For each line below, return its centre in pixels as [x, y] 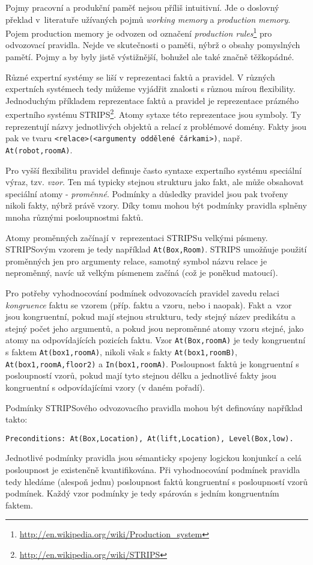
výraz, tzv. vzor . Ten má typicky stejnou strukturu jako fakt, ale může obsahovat [155, 182]
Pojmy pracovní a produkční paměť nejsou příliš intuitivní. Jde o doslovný [142, 7]
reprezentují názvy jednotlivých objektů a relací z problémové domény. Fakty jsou [156, 126]
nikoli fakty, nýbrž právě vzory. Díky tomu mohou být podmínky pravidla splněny [156, 205]
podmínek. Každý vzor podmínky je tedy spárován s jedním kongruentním [142, 493]
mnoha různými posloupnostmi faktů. [74, 217]
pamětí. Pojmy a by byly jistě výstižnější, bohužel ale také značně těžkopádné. [150, 57]
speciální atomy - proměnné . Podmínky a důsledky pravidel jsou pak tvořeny [147, 193]
